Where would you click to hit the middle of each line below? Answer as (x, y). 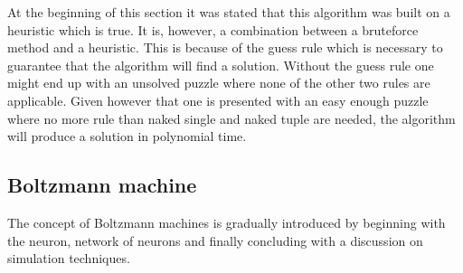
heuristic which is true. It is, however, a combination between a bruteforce (213, 29)
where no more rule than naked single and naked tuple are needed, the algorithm (231, 118)
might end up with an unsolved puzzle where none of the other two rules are (219, 83)
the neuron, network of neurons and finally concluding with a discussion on (215, 240)
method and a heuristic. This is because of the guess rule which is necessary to (225, 47)
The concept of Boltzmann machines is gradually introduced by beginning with (227, 222)
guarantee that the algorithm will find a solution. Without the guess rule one (221, 65)
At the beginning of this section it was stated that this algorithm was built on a (229, 12)
